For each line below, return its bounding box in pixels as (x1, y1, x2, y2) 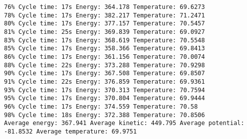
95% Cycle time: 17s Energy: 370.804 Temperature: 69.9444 (4, 95, 205, 102)
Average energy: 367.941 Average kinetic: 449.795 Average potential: (4, 120, 244, 127)
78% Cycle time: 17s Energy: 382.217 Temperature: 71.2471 (4, 11, 205, 19)
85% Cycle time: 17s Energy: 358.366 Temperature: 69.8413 (4, 45, 205, 52)
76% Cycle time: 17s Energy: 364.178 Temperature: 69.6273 (4, 3, 205, 10)
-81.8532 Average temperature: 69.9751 (4, 128, 137, 135)
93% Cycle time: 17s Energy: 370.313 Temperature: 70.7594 (4, 86, 205, 94)
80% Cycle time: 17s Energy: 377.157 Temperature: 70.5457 (4, 20, 205, 27)
